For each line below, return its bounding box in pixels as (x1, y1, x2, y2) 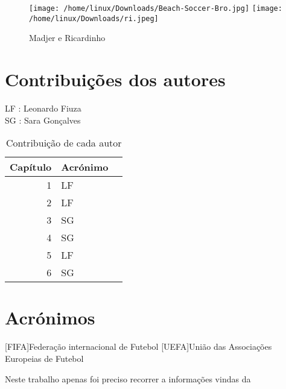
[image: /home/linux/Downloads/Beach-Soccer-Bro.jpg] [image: (29, 4, 282, 13)
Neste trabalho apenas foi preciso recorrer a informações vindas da (5, 372, 251, 385)
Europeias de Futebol (5, 352, 84, 364)
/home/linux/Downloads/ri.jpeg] (29, 14, 159, 23)
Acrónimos (5, 305, 95, 330)
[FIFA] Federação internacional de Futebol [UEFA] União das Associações (5, 340, 272, 353)
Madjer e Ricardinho (29, 31, 106, 44)
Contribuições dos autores (5, 67, 226, 92)
